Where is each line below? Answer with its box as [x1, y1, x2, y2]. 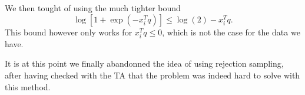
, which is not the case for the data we [162, 25, 300, 38]
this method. [5, 80, 51, 93]
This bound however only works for [5, 25, 132, 38]
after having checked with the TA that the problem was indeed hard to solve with [5, 68, 300, 81]
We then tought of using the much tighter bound [5, 2, 181, 14]
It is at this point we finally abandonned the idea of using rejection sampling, [5, 57, 284, 70]
